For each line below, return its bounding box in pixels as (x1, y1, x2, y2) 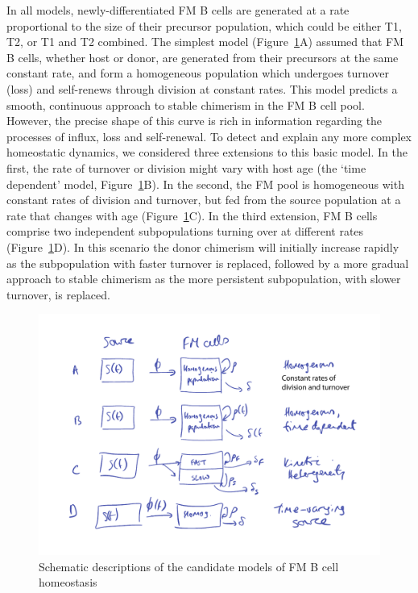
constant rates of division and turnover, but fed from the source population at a (6, 191, 401, 208)
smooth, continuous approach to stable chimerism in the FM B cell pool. (6, 96, 365, 113)
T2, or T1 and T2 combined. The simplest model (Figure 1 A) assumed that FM (6, 33, 404, 50)
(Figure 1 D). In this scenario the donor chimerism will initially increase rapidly (6, 238, 399, 255)
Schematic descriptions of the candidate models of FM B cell (39, 558, 339, 574)
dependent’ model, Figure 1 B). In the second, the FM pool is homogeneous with (6, 175, 404, 192)
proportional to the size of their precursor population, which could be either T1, (6, 17, 402, 34)
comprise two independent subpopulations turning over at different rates (6, 223, 364, 240)
